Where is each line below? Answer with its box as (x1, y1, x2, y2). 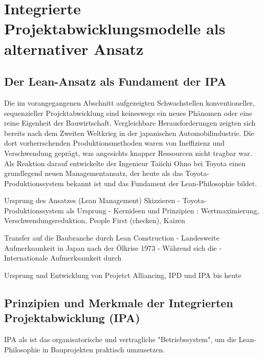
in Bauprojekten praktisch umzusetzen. (42, 344, 165, 354)
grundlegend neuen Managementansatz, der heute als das (4, 168, 183, 178)
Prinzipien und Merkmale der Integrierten (4, 294, 233, 310)
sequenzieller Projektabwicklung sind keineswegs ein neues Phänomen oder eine (4, 107, 253, 118)
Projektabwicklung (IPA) (4, 310, 140, 326)
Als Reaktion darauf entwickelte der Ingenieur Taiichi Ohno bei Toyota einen (4, 157, 246, 168)
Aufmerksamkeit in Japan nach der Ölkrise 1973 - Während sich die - (4, 242, 222, 253)
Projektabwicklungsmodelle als (4, 18, 226, 39)
